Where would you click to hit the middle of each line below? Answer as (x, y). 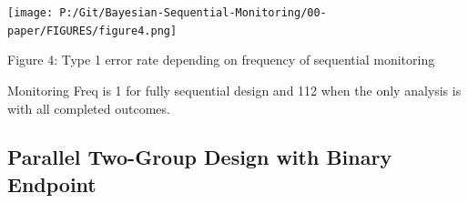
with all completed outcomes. (89, 108)
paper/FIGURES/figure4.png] (92, 30)
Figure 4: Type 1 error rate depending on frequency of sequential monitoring (221, 60)
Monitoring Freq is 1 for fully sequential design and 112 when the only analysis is (234, 90)
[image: (31, 13)
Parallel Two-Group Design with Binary (200, 157)
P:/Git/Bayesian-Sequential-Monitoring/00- (193, 13)
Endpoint (52, 183)
